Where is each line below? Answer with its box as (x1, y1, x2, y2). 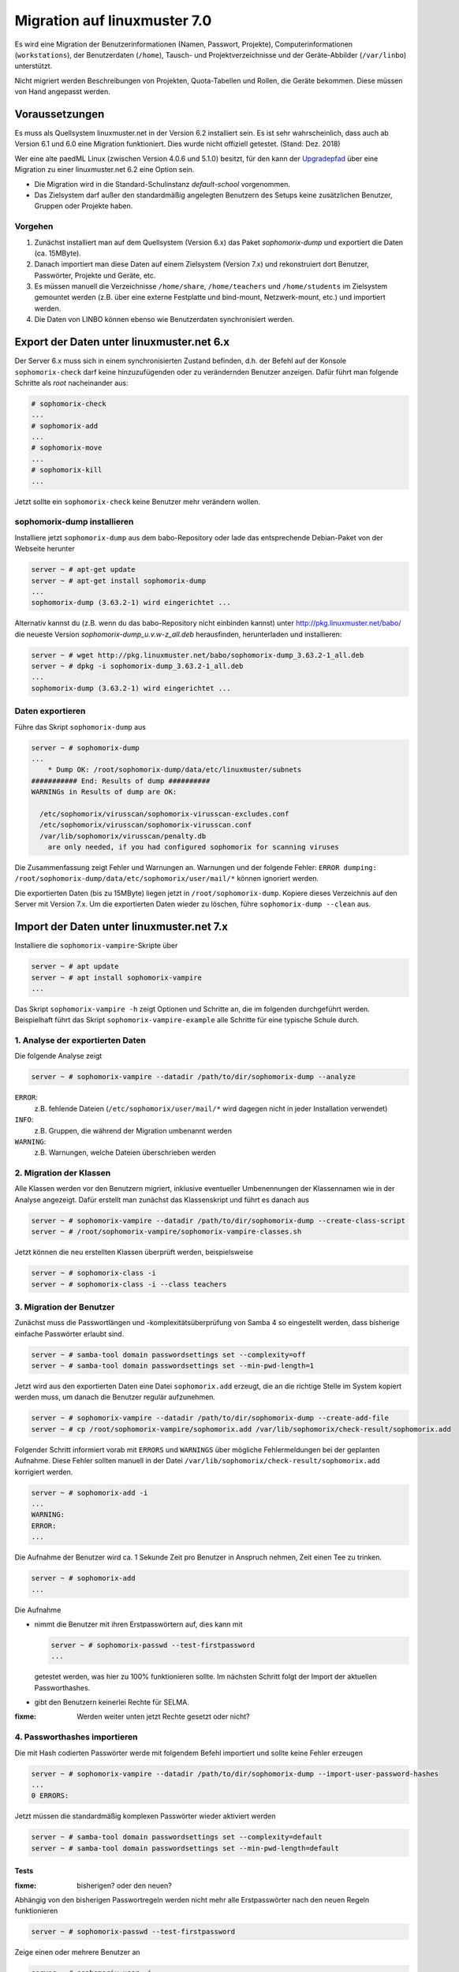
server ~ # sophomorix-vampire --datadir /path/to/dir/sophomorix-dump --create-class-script (31, 1216, 406, 1225)
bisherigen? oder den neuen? (76, 1880, 173, 1890)
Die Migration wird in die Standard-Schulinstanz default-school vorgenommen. (34, 179, 291, 189)
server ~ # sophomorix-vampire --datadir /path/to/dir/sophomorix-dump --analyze (31, 1073, 356, 1081)
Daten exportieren (14, 706, 86, 717)
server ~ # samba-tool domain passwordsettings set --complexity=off (31, 1350, 306, 1359)
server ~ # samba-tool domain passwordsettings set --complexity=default (31, 1832, 323, 1842)
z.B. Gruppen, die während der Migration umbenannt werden (34, 1126, 233, 1135)
